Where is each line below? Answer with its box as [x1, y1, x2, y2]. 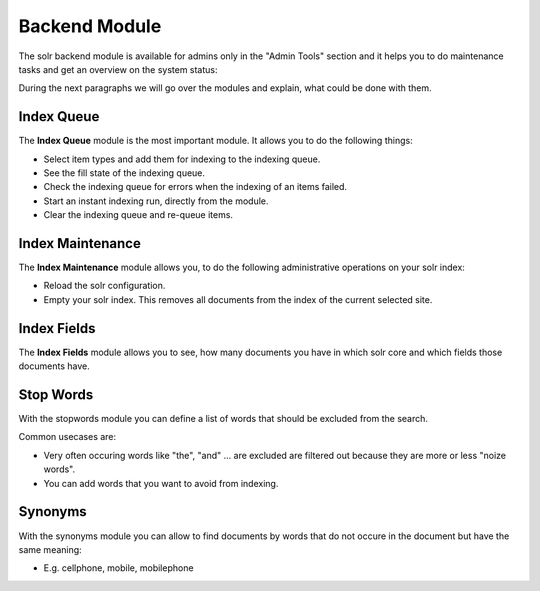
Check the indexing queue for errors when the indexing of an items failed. [43, 181, 348, 193]
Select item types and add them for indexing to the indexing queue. [43, 153, 321, 165]
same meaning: [18, 543, 82, 555]
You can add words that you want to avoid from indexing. [43, 477, 279, 489]
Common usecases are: [18, 431, 117, 443]
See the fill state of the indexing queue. [43, 167, 205, 179]
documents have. [18, 360, 90, 372]
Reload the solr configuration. [43, 280, 166, 292]
